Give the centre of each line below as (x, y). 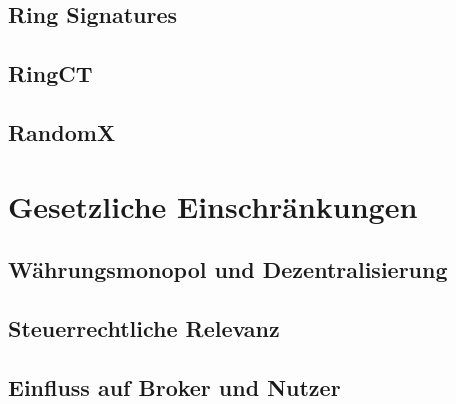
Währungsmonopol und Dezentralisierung (228, 269)
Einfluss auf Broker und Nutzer (174, 386)
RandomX (62, 131)
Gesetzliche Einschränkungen (213, 205)
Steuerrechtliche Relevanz (144, 327)
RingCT (50, 73)
